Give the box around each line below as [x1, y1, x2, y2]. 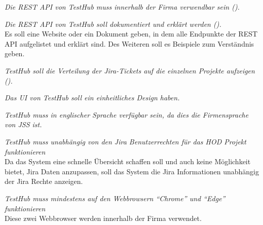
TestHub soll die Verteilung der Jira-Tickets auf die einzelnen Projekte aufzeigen [5, 65, 255, 76]
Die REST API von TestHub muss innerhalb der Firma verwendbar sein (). [5, 2, 240, 12]
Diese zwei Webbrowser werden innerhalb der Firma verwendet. [5, 213, 202, 223]
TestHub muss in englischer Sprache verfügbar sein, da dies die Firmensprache [5, 109, 249, 120]
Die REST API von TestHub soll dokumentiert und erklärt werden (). [5, 18, 221, 29]
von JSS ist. [5, 119, 42, 130]
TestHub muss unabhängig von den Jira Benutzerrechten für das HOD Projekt [5, 136, 246, 146]
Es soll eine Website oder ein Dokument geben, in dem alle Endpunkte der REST [5, 28, 258, 39]
